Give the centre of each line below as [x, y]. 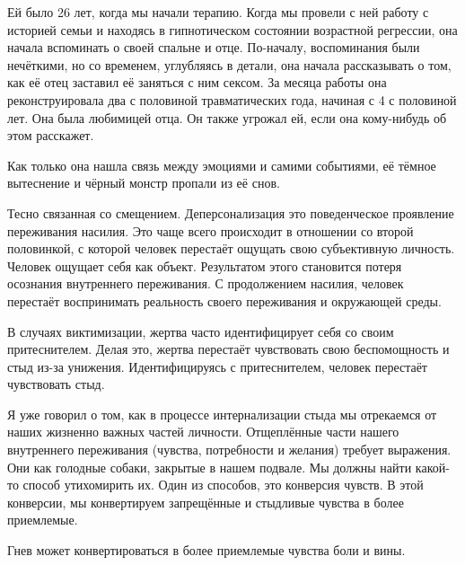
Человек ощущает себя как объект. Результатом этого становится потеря [205, 265]
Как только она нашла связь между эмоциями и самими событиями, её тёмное [222, 165]
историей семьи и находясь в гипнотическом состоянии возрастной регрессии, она [232, 29]
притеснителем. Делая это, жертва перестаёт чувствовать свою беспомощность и [228, 349]
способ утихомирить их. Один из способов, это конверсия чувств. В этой [223, 485]
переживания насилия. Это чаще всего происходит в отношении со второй [211, 230]
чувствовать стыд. [56, 384]
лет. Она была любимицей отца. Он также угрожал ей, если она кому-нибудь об [227, 117]
